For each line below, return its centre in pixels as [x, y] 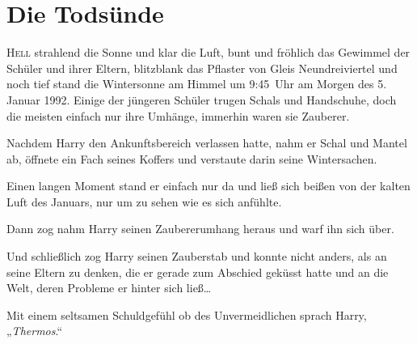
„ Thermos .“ [35, 331]
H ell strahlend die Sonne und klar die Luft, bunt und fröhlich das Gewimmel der [208, 52]
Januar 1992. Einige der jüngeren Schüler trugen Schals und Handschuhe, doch [202, 99]
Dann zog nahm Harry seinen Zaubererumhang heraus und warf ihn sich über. [200, 229]
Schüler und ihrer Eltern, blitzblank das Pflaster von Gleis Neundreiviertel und [202, 68]
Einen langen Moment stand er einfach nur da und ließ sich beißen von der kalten [208, 186]
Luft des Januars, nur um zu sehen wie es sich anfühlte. [144, 201]
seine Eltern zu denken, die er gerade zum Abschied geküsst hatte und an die [198, 272]
